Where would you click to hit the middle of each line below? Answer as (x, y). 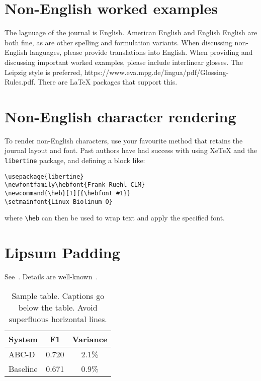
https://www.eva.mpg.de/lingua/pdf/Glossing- (156, 72)
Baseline (23, 368)
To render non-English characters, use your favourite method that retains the (124, 140)
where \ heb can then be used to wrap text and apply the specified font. (115, 218)
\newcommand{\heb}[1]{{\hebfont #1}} (68, 193)
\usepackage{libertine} (44, 176)
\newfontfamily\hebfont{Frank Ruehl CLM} (75, 185)
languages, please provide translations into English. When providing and (141, 52)
